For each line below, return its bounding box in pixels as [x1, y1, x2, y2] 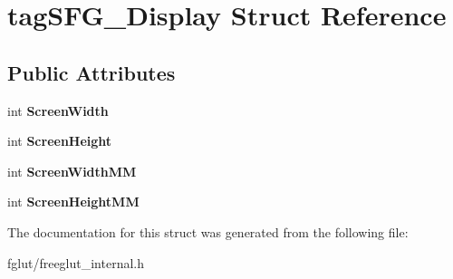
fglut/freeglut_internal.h [7, 253, 145, 272]
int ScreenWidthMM [7, 161, 137, 180]
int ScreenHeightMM [7, 192, 140, 211]
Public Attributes [7, 58, 176, 86]
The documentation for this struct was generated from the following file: [7, 222, 409, 241]
